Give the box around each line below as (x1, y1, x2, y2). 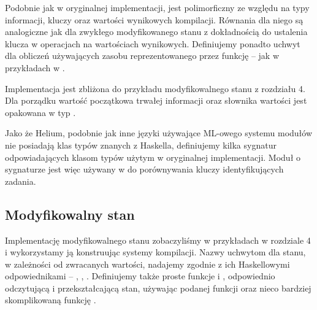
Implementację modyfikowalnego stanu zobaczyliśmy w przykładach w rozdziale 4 (5, 233, 311, 246)
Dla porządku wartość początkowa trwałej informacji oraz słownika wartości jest (5, 94, 307, 107)
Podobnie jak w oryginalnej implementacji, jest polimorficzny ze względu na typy (5, 1, 310, 14)
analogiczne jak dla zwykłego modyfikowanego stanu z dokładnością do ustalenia (5, 25, 308, 38)
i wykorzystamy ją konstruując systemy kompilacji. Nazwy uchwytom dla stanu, (5, 246, 306, 258)
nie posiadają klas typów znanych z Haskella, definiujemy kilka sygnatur (5, 138, 277, 151)
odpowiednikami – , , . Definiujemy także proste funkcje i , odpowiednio (5, 269, 275, 282)
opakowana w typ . (5, 106, 76, 118)
